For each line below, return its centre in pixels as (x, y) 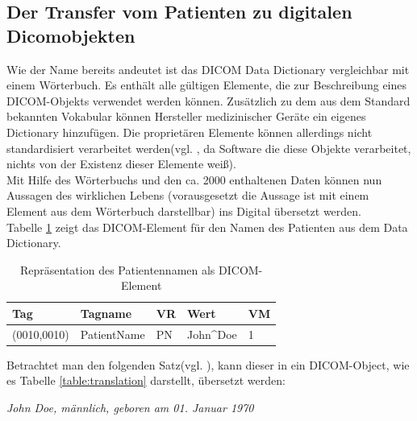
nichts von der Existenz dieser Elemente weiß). (121, 164)
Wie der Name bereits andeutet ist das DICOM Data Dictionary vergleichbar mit (208, 69)
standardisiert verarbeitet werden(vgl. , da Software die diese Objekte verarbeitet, (209, 148)
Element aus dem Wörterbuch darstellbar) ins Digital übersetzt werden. (184, 210)
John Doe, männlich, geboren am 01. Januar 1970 (130, 408)
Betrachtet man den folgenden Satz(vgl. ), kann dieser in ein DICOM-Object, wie (208, 364)
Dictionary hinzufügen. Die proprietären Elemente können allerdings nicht (190, 132)
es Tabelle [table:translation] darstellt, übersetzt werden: (146, 380)
